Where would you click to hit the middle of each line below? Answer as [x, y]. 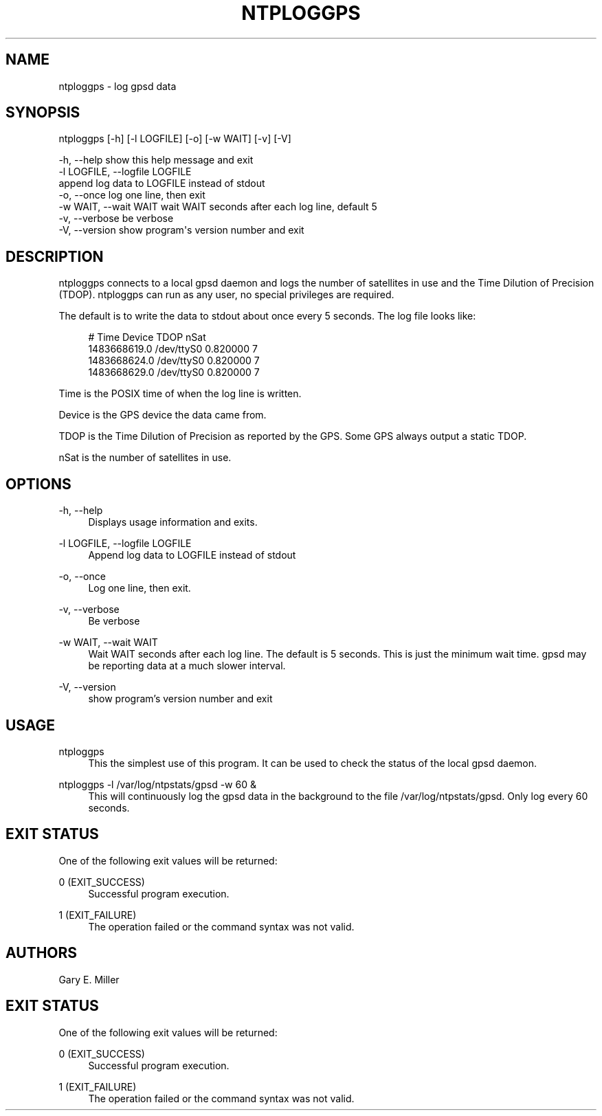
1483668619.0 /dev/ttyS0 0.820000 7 [173, 349]
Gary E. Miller [89, 979]
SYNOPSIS [43, 113]
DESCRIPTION [55, 256]
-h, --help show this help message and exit [156, 160]
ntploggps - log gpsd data [118, 86]
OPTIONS [38, 484]
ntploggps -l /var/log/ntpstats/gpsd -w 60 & [157, 784]
